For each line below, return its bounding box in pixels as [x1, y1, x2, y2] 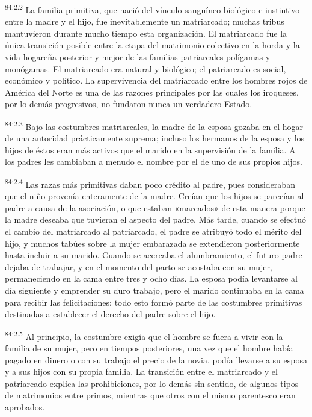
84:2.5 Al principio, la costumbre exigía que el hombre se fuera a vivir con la [5, 328, 283, 342]
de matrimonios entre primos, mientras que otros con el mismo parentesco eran [5, 389, 296, 401]
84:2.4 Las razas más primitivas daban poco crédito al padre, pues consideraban [5, 176, 295, 190]
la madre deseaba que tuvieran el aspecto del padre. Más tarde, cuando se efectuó [5, 213, 306, 226]
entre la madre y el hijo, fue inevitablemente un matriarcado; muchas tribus [5, 15, 284, 28]
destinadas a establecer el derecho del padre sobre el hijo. [5, 307, 216, 320]
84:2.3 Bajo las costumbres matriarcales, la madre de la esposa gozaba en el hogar [5, 119, 304, 132]
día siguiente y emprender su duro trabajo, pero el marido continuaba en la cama [5, 284, 304, 297]
